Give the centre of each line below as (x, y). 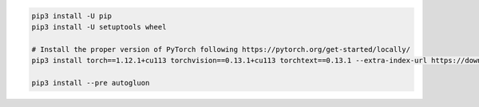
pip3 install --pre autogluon (91, 83)
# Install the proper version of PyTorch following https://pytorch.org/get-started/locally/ (221, 49)
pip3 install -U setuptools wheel (99, 27)
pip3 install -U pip (71, 16)
